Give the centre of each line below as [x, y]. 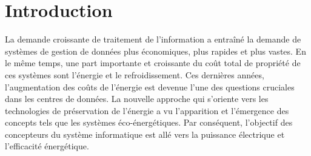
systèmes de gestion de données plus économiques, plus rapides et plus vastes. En [155, 51]
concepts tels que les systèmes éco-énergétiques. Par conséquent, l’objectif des [149, 122]
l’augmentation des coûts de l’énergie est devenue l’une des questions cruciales [150, 86]
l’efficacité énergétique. [47, 146]
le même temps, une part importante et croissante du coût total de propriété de [153, 63]
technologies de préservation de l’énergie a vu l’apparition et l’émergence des [147, 110]
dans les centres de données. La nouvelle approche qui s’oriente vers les [137, 99]
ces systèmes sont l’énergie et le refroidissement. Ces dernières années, [135, 74]
